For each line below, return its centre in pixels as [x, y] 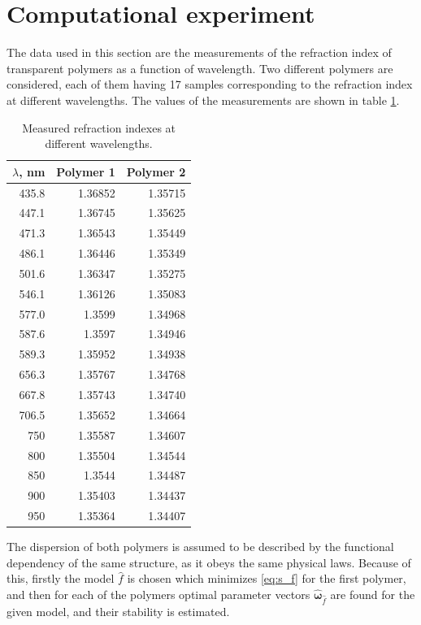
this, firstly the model [61, 578]
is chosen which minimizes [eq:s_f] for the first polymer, [267, 578]
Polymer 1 [86, 171]
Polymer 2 [156, 171]
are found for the [373, 594]
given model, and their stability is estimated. [118, 611]
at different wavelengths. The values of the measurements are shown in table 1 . [203, 100]
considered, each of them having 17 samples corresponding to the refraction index [210, 84]
